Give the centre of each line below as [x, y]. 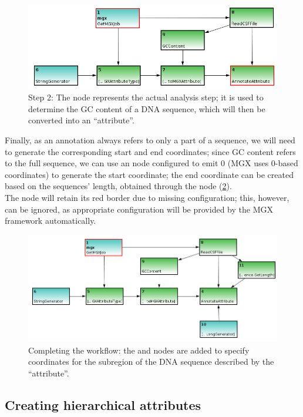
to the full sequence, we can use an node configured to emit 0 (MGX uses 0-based [151, 163]
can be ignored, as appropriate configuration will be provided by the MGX [139, 209]
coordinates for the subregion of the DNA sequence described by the [151, 361]
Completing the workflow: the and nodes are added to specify [139, 350]
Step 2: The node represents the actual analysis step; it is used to [146, 97]
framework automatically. [51, 221]
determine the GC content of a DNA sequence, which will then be [147, 108]
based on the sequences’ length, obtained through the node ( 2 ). [118, 186]
